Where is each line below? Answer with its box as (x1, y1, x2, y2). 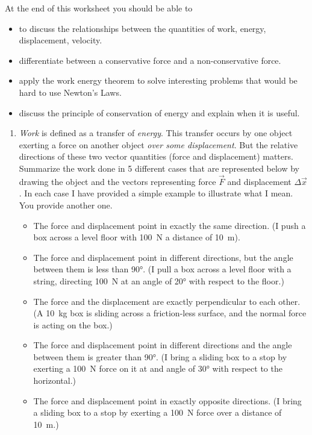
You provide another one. (19, 198, 113, 211)
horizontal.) (33, 374, 76, 387)
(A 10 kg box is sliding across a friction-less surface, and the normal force (33, 307, 307, 319)
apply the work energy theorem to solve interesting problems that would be (19, 74, 298, 87)
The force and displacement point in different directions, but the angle (33, 251, 293, 263)
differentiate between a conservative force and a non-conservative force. (19, 54, 281, 66)
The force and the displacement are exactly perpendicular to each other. (33, 295, 301, 307)
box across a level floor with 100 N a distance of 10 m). (33, 231, 240, 243)
